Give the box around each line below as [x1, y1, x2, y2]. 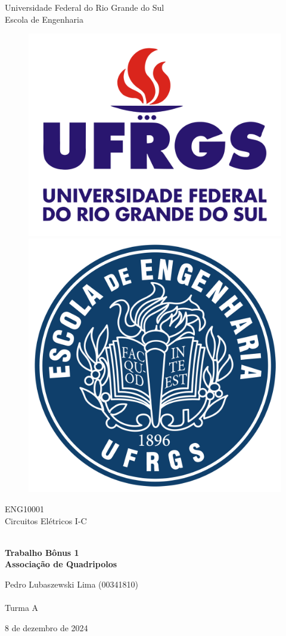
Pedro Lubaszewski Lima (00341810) [5, 578, 138, 591]
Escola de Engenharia [5, 13, 83, 25]
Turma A [5, 601, 39, 614]
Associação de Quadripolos [5, 558, 117, 570]
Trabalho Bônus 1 [5, 546, 79, 558]
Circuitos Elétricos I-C [5, 514, 87, 527]
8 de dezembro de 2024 [5, 621, 88, 634]
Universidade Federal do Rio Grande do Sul [5, 1, 164, 13]
